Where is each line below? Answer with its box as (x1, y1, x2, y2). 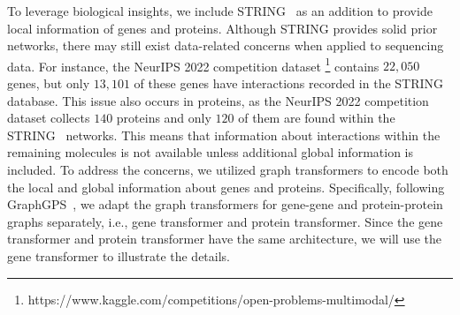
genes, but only (7, 74, 90, 93)
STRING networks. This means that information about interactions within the (7, 125, 441, 144)
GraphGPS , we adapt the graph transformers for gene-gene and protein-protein (7, 195, 443, 214)
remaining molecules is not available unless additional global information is (7, 143, 413, 161)
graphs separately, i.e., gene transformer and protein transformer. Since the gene (7, 212, 443, 230)
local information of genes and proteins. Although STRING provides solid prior (7, 19, 438, 37)
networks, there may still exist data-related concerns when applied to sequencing (7, 36, 444, 55)
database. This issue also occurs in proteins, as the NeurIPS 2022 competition (7, 91, 429, 109)
